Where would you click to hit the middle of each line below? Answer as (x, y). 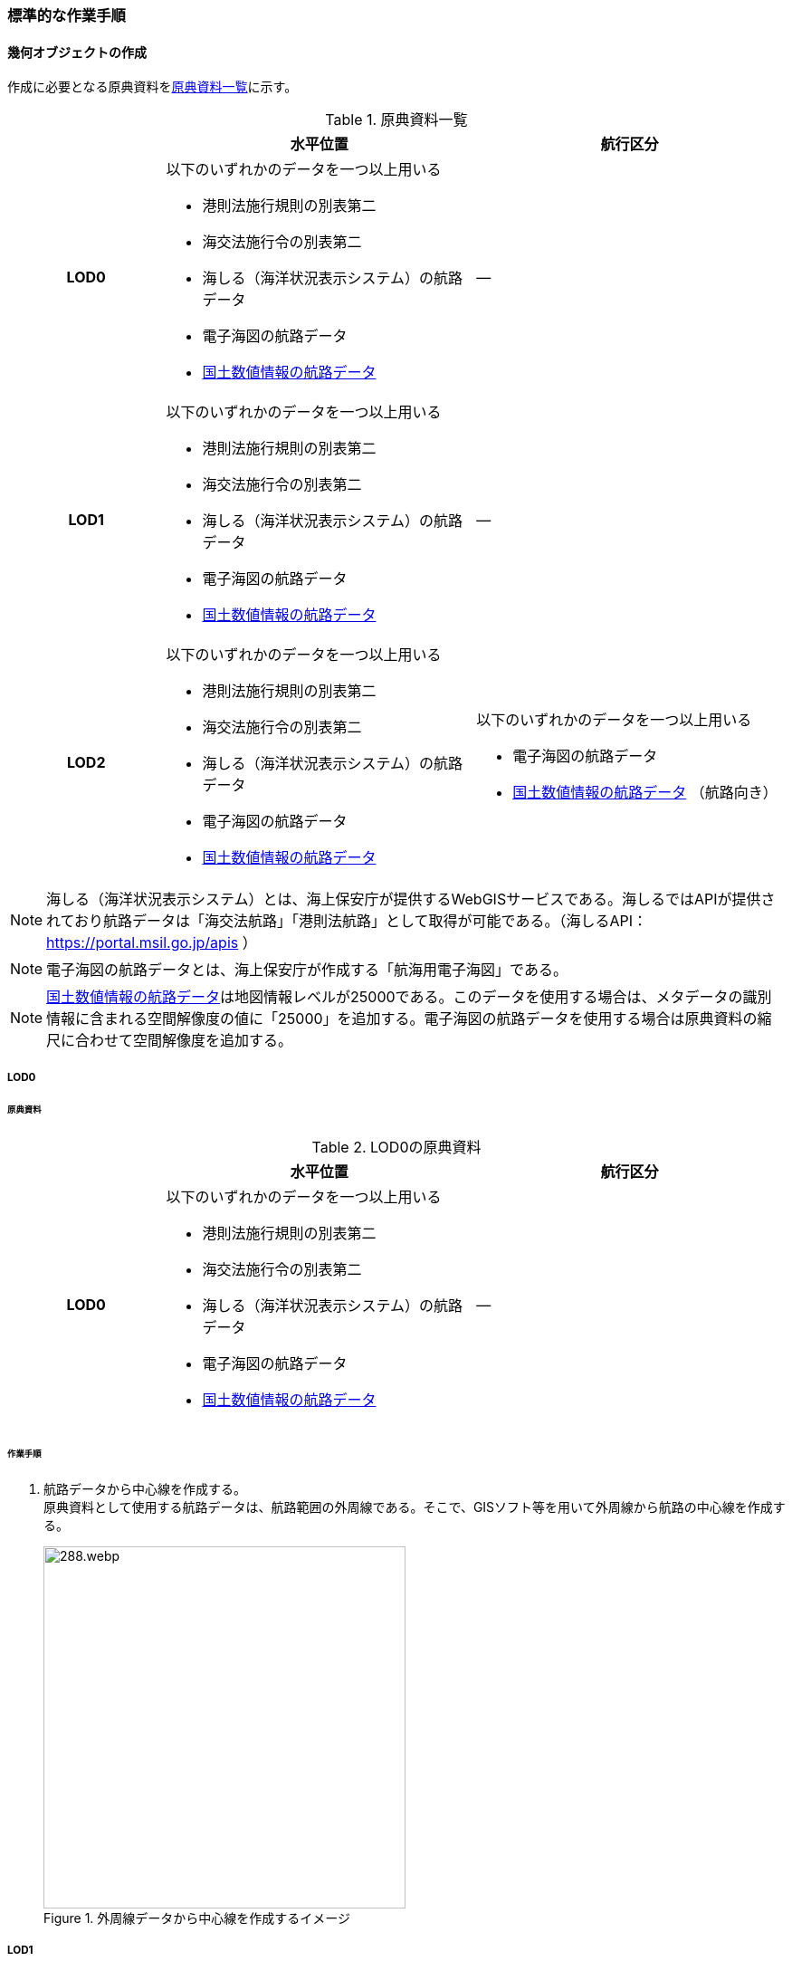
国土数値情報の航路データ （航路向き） (645, 793)
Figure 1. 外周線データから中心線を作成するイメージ (197, 1918)
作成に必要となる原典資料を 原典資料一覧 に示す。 (153, 87)
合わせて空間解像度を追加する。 (184, 1041)
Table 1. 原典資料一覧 (396, 120)
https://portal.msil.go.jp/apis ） (152, 943)
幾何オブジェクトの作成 (77, 52)
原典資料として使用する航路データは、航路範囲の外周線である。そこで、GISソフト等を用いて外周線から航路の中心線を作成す (415, 1507)
